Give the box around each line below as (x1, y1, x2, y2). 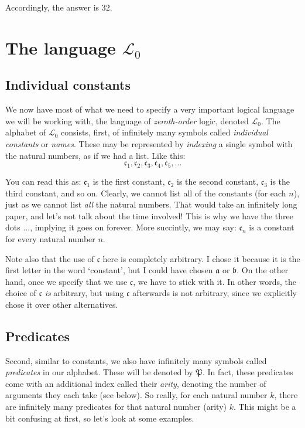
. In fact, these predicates (202, 366, 293, 378)
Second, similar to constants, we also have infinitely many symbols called (5, 354, 267, 366)
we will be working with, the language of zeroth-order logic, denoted (5, 114, 249, 127)
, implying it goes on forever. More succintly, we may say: (30, 221, 237, 233)
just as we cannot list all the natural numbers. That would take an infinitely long (5, 198, 297, 210)
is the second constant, (177, 175, 259, 187)
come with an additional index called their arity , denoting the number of (5, 377, 266, 389)
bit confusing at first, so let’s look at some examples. (5, 412, 194, 424)
